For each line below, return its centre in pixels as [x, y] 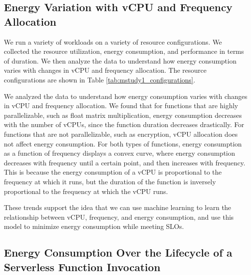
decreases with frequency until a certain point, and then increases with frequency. [125, 162]
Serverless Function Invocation [82, 267]
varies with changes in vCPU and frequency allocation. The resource [105, 70]
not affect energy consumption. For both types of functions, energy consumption [123, 143]
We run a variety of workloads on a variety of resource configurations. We [113, 41]
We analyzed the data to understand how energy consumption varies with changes [126, 96]
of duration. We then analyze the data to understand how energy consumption [120, 60]
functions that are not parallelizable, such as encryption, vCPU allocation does [121, 134]
